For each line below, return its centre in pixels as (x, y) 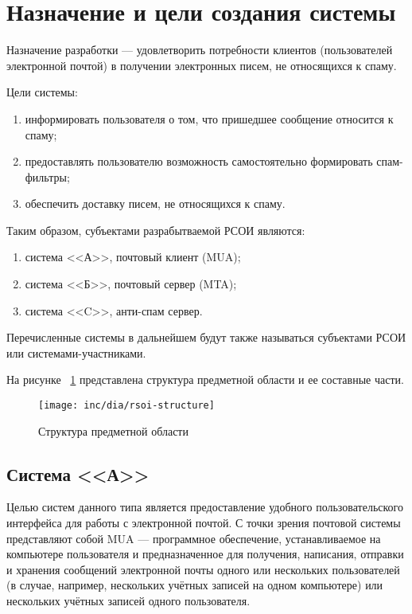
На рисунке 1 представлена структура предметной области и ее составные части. (205, 379)
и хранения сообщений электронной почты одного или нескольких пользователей (203, 569)
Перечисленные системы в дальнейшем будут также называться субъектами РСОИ (206, 337)
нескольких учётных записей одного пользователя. (128, 601)
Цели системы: (42, 92)
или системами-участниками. (76, 352)
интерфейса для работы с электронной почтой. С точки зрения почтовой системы (204, 523)
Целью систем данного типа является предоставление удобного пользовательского (205, 507)
